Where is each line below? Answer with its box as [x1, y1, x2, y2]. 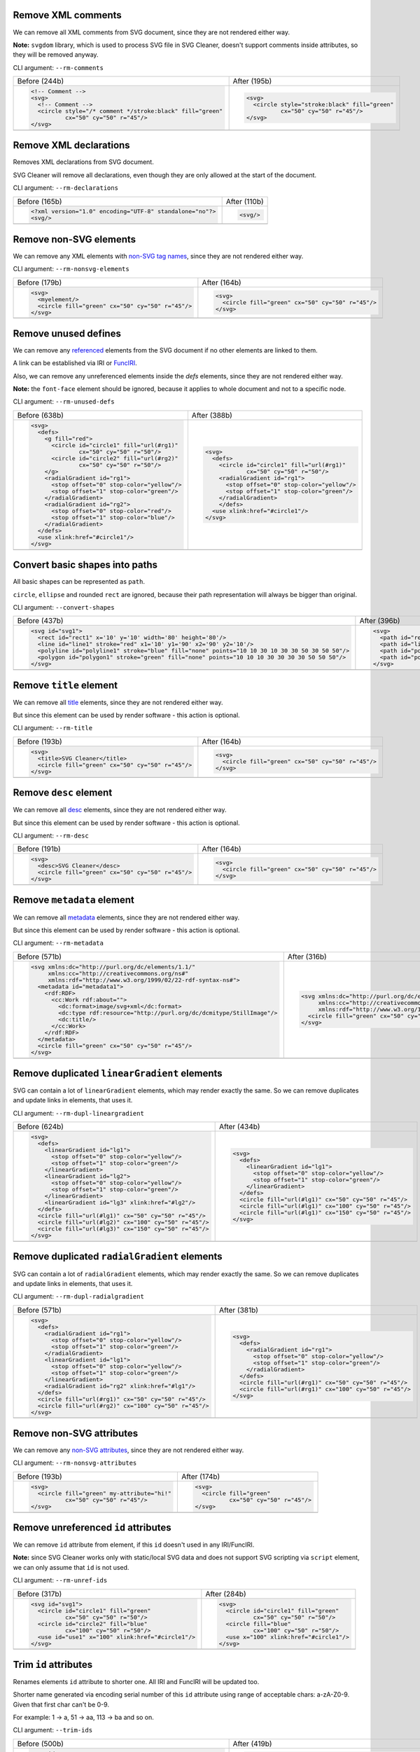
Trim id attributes [13, 1658, 93, 1671]
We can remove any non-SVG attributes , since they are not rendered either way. [13, 1446, 244, 1454]
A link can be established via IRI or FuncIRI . [13, 359, 137, 367]
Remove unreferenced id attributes [13, 1521, 171, 1533]
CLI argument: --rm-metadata [13, 939, 104, 947]
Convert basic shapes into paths [13, 559, 157, 571]
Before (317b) [17, 1589, 62, 1599]
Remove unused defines [13, 327, 122, 339]
